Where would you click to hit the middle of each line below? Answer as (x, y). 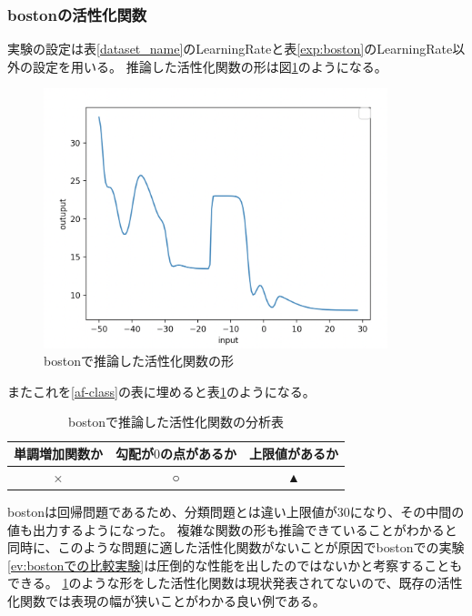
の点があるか (198, 454)
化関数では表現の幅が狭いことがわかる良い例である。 (166, 600)
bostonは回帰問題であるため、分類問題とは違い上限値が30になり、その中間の (236, 512)
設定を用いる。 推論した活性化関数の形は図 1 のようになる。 (210, 66)
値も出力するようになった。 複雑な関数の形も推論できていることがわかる (226, 529)
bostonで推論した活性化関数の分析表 (176, 422)
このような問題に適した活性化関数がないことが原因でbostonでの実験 (261, 547)
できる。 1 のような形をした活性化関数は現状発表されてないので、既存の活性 (235, 583)
